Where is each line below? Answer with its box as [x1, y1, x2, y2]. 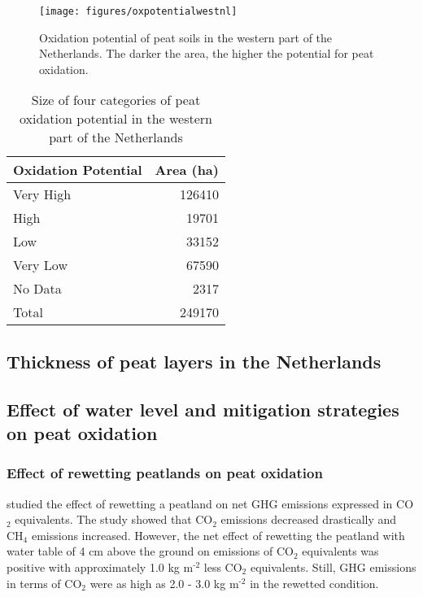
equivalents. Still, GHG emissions [250, 558, 416, 575]
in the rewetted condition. [250, 574, 379, 591]
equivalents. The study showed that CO [15, 511, 213, 528]
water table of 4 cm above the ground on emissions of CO [7, 543, 294, 560]
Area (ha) [155, 160, 219, 180]
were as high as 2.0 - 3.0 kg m [89, 574, 239, 591]
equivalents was [302, 543, 379, 560]
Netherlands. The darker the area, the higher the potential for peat [39, 45, 374, 62]
